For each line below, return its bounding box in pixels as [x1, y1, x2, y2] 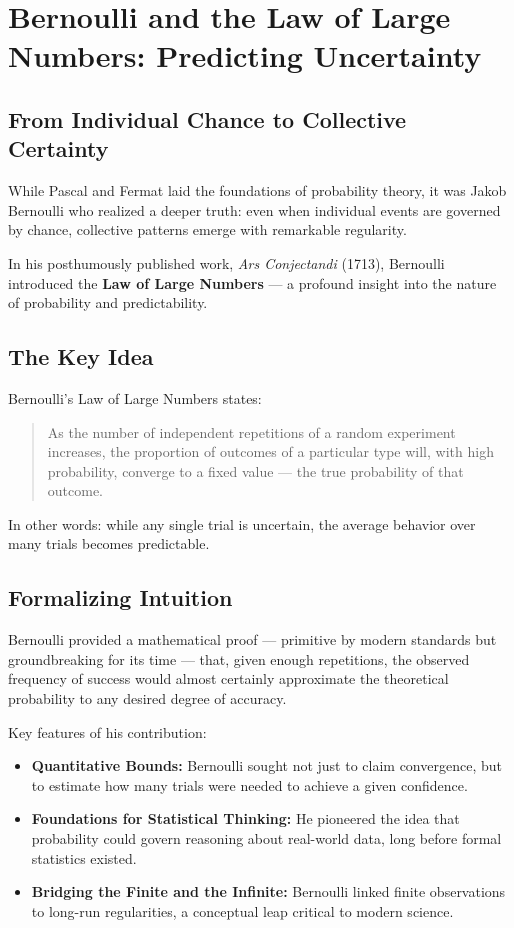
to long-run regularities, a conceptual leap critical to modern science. [31, 900, 454, 921]
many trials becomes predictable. [8, 533, 210, 554]
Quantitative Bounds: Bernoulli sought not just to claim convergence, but [31, 755, 502, 776]
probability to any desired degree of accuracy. [8, 688, 287, 709]
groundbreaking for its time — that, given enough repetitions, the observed [8, 648, 470, 669]
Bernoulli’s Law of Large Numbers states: [8, 387, 262, 408]
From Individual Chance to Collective [8, 103, 407, 134]
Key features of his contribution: [8, 721, 207, 742]
